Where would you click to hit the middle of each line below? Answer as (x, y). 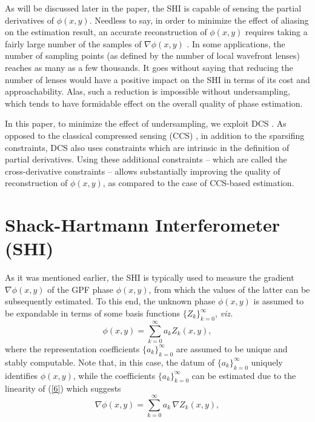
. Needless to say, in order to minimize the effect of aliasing (199, 20)
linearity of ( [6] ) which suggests (63, 388)
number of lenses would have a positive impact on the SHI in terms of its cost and (157, 79)
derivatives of (30, 20)
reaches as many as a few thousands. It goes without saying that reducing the (149, 67)
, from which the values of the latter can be (229, 289)
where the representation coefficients (72, 348)
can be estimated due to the (244, 375)
